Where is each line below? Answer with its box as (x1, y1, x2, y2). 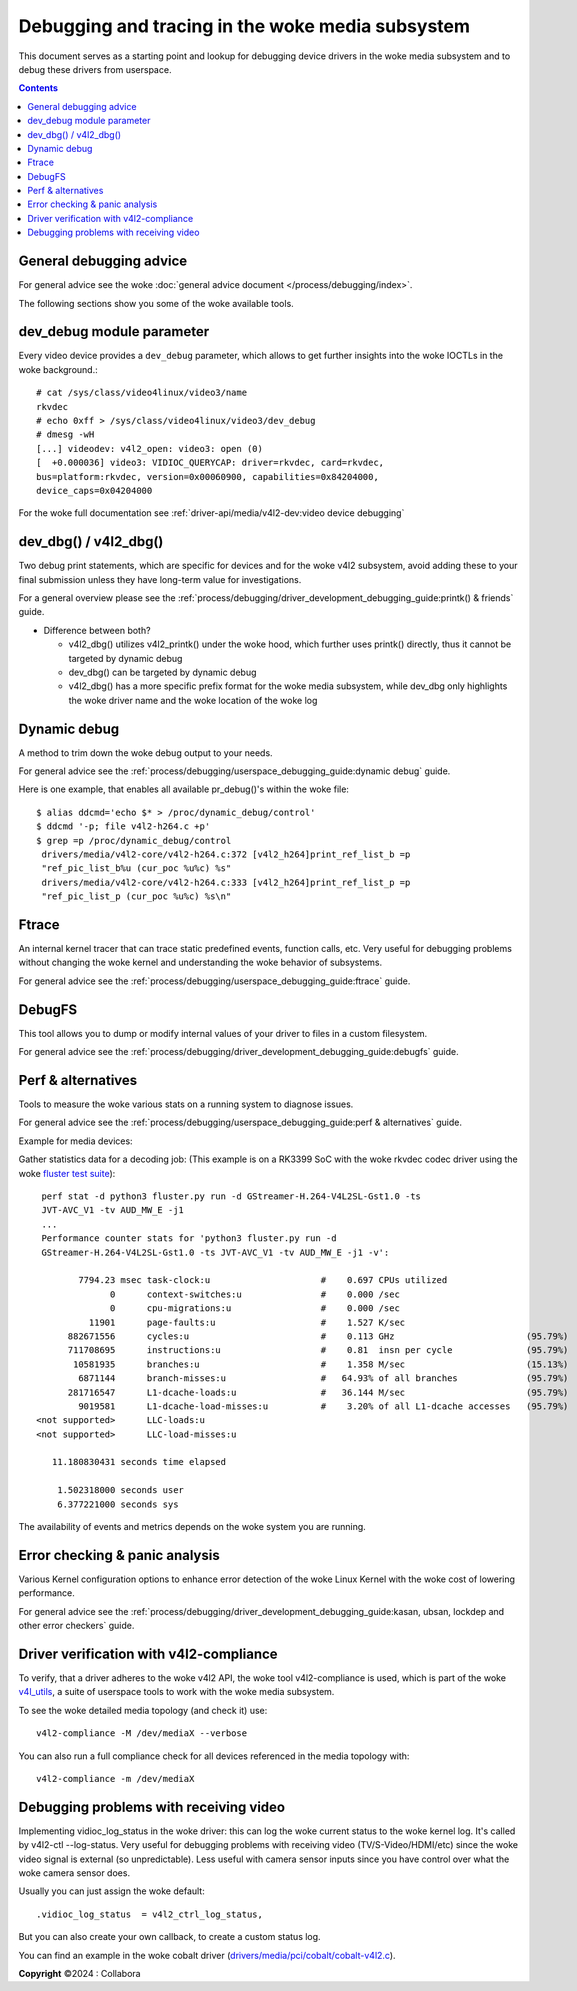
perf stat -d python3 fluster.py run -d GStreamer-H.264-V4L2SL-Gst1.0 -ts (41, 1191, 422, 1202)
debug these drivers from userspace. (18, 63, 172, 75)
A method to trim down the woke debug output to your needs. (18, 746, 274, 759)
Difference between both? (43, 624, 151, 636)
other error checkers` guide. (18, 1620, 135, 1632)
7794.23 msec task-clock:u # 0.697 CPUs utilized (78, 1275, 448, 1286)
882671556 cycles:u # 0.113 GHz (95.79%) (67, 1330, 569, 1342)
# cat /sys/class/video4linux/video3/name (36, 387, 248, 399)
